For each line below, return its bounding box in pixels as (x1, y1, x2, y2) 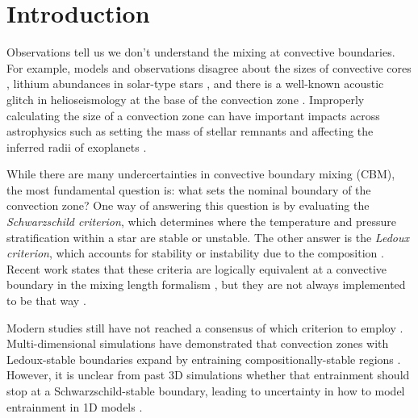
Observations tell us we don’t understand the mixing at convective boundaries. (6, 44, 395, 61)
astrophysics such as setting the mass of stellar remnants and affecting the (6, 123, 374, 140)
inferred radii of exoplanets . (6, 138, 147, 155)
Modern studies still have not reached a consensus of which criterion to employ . (6, 319, 403, 336)
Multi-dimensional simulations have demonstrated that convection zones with (6, 335, 389, 352)
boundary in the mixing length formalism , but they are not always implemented (6, 276, 406, 293)
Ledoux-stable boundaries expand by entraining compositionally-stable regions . (6, 350, 401, 367)
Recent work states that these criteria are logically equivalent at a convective (6, 260, 387, 277)
